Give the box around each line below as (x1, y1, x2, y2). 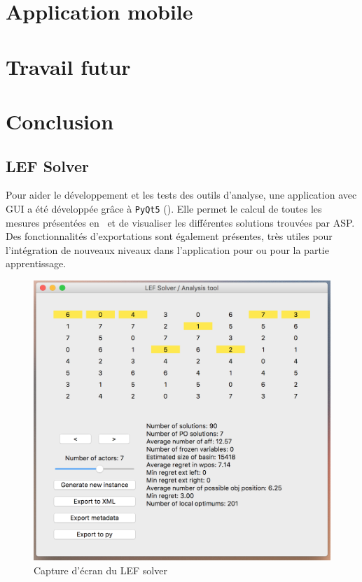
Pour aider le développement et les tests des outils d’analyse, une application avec (6, 187, 357, 202)
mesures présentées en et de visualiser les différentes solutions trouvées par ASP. (6, 215, 355, 229)
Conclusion (6, 106, 114, 135)
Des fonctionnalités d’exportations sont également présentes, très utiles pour (6, 229, 333, 243)
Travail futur (6, 52, 131, 80)
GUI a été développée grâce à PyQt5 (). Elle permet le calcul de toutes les (6, 201, 322, 215)
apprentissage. (6, 256, 67, 271)
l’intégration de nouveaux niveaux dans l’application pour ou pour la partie (6, 242, 329, 257)
